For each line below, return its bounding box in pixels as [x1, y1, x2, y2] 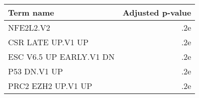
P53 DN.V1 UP [8, 65, 63, 77]
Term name [8, 7, 54, 18]
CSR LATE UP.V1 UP [8, 36, 89, 48]
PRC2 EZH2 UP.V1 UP [8, 80, 92, 91]
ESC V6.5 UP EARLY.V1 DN [8, 51, 115, 62]
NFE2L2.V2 [8, 22, 50, 33]
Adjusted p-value [123, 7, 191, 18]
